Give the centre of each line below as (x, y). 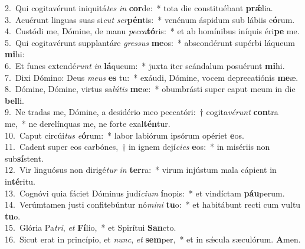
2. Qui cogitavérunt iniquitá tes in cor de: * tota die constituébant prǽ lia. (139, 8)
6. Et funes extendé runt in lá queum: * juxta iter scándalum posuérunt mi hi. (145, 65)
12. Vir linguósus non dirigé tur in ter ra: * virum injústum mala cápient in (141, 170)
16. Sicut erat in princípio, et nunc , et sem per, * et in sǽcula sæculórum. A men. (153, 239)
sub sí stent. (24, 158)
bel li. (14, 100)
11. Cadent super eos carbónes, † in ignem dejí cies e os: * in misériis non (137, 147)
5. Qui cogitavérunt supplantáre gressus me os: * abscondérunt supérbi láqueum (150, 42)
